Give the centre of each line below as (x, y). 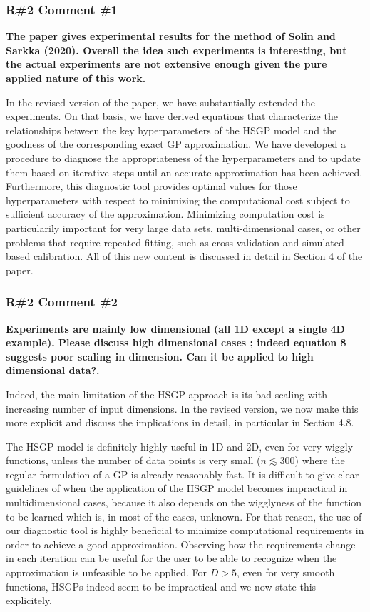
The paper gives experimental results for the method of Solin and (171, 36)
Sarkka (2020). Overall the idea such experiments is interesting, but (176, 50)
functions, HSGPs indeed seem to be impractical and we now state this (161, 586)
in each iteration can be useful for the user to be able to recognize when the (171, 558)
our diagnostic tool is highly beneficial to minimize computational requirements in (185, 530)
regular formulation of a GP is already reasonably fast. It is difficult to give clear (183, 474)
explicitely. (29, 600)
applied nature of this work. (76, 78)
